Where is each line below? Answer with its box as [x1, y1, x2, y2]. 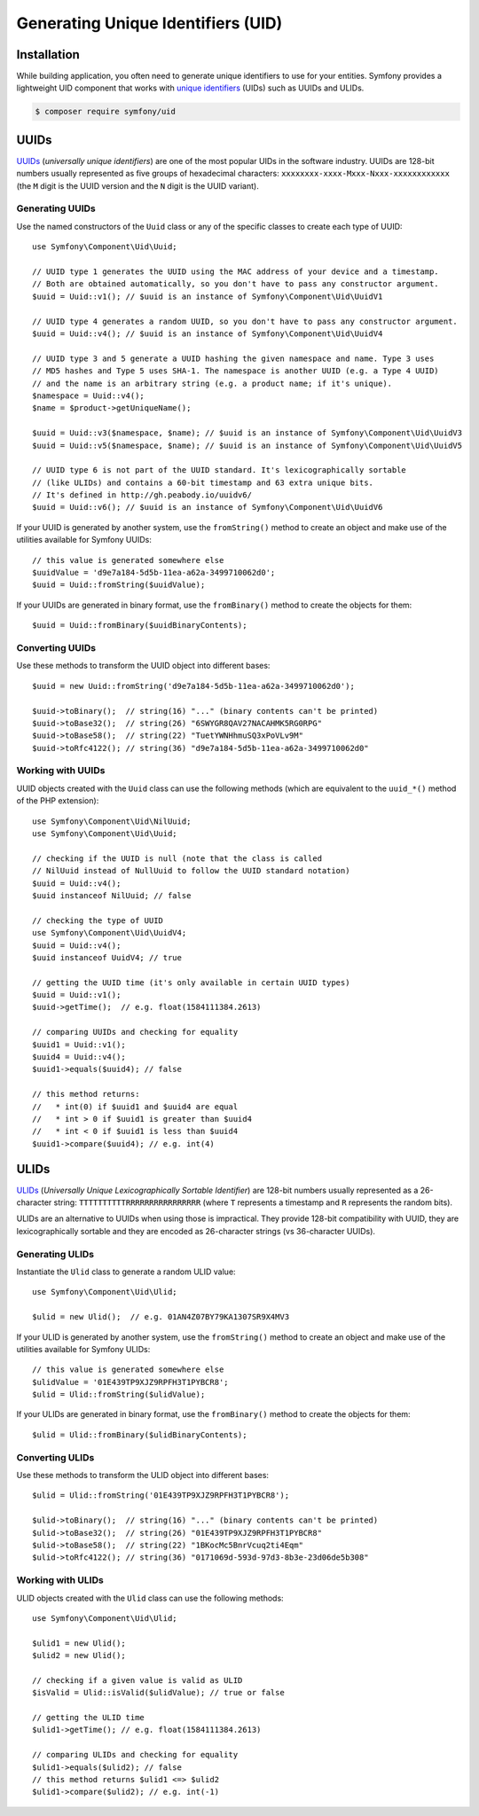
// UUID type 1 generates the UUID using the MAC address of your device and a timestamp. [32, 267, 439, 277]
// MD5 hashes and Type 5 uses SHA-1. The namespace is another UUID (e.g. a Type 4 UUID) [32, 366, 439, 376]
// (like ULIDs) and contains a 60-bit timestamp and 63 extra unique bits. [32, 477, 374, 488]
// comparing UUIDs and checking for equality [32, 1027, 239, 1037]
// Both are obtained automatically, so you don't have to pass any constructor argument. [32, 279, 439, 289]
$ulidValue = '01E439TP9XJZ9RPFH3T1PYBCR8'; [32, 1377, 230, 1387]
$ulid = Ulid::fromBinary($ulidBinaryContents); [32, 1429, 247, 1440]
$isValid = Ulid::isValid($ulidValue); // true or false [32, 1687, 286, 1698]
